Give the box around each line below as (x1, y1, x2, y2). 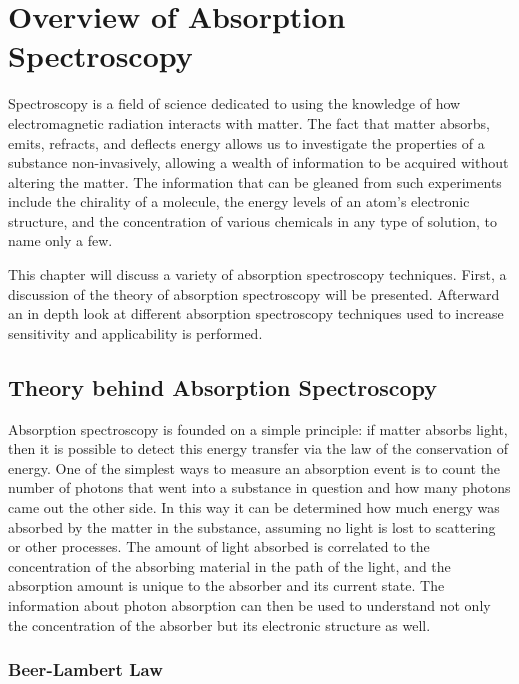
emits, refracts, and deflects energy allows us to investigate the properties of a (8, 132, 485, 153)
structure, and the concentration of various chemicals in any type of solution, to (8, 210, 497, 231)
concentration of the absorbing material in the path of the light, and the (8, 555, 451, 576)
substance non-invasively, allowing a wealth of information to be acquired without (8, 152, 509, 173)
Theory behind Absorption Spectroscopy (8, 371, 438, 402)
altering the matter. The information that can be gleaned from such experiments (8, 171, 502, 192)
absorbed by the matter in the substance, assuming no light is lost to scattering (8, 516, 496, 537)
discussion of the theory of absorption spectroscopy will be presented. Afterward (8, 283, 500, 304)
